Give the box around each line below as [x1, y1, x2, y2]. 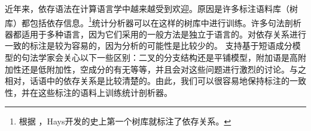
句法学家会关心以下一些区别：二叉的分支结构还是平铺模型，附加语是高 [21, 51, 298, 64]
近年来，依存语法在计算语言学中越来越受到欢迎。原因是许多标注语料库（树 [5, 2, 298, 14]
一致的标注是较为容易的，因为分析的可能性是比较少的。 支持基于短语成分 [5, 39, 292, 52]
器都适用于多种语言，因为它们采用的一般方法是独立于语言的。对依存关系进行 [5, 27, 306, 40]
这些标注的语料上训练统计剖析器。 [38, 86, 172, 98]
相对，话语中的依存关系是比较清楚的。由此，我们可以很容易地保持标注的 [5, 74, 289, 87]
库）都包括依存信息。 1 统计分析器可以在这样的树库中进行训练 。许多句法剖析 [5, 14, 301, 29]
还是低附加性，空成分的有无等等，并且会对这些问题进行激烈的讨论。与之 [21, 63, 306, 75]
